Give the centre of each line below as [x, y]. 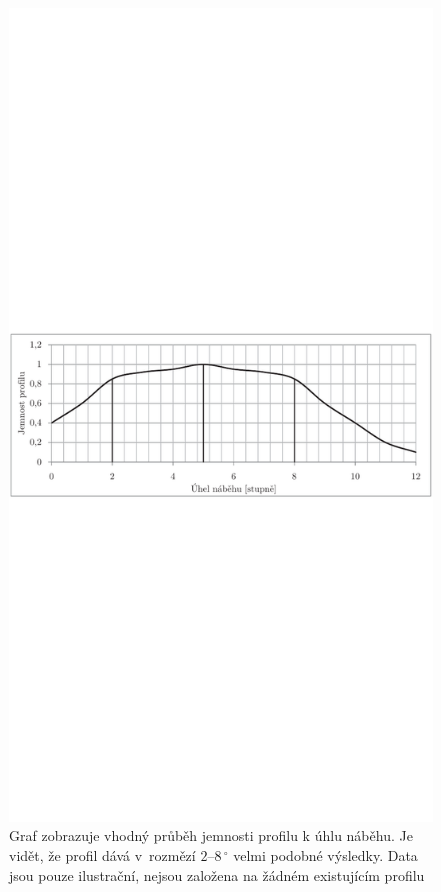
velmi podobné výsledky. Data [325, 854]
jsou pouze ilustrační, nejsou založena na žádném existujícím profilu [217, 874]
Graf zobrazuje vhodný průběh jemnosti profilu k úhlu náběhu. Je [211, 835]
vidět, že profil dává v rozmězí [102, 854]
